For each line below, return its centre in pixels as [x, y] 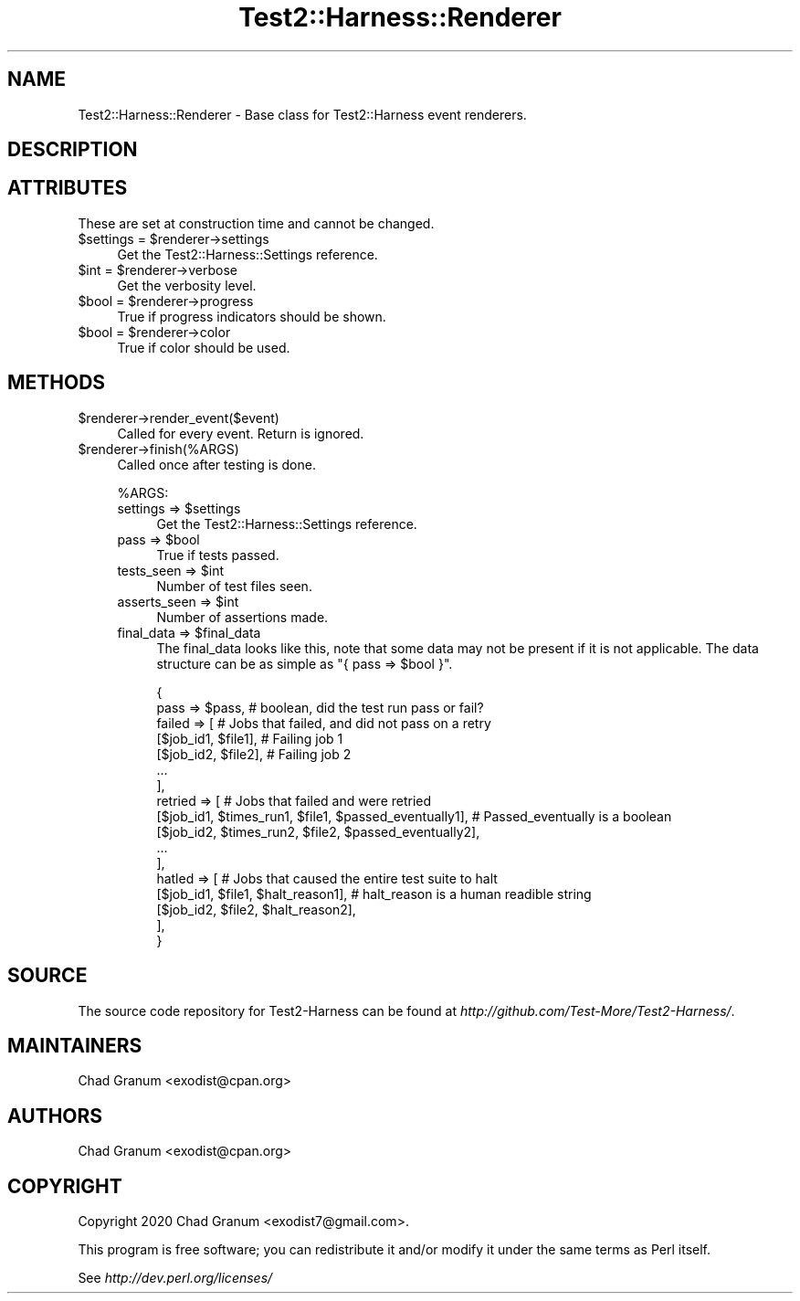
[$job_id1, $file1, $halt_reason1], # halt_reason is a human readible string [374, 894]
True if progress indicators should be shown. [252, 316]
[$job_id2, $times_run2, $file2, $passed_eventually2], [318, 831]
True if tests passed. [218, 555]
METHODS [57, 383]
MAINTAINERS [75, 1045]
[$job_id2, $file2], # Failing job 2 [254, 754]
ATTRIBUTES [68, 188]
